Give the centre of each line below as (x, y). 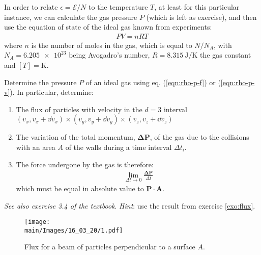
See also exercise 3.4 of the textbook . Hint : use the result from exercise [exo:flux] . (130, 205)
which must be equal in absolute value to (80, 188)
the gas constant (226, 55)
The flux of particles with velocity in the (79, 109)
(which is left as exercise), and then (201, 17)
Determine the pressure (40, 82)
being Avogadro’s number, (109, 55)
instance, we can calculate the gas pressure (71, 17)
